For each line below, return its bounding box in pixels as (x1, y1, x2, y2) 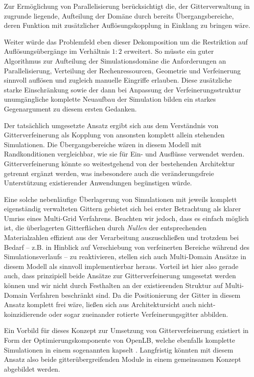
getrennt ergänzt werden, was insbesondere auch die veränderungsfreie (4, 168, 214, 178)
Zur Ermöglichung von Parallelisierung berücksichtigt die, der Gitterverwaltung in (4, 1, 250, 11)
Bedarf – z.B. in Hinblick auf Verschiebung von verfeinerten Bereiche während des (4, 242, 250, 252)
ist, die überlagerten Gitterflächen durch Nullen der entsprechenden (4, 222, 207, 233)
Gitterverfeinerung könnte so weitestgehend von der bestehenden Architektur (4, 158, 235, 168)
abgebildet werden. (4, 363, 60, 374)
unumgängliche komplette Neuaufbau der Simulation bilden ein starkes (4, 94, 216, 104)
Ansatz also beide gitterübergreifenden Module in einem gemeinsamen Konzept (4, 354, 241, 364)
